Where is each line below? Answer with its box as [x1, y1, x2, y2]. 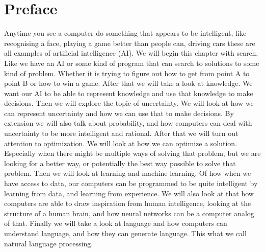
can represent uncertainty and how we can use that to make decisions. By [4, 107, 234, 118]
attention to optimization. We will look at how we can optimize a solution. [4, 138, 237, 148]
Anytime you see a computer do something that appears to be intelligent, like [4, 28, 247, 38]
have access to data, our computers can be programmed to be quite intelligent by [4, 178, 258, 189]
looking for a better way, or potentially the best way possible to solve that [4, 157, 236, 168]
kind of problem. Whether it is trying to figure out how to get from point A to [4, 67, 250, 78]
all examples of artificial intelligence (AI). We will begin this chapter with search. [4, 48, 258, 58]
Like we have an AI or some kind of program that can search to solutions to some [4, 57, 259, 68]
